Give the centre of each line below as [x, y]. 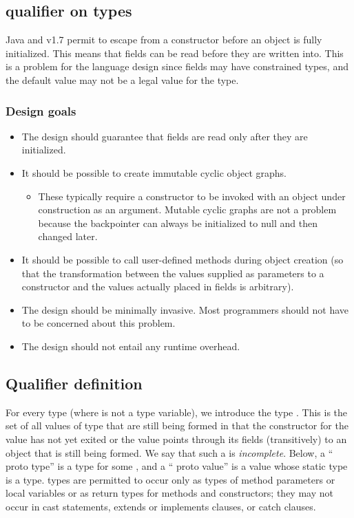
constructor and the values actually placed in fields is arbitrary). [158, 287]
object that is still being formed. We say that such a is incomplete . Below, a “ [169, 452]
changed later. [68, 236]
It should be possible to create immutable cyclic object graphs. [154, 172]
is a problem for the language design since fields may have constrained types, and [177, 66]
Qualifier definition [74, 383]
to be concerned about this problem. [98, 323]
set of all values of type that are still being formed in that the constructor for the [177, 425]
